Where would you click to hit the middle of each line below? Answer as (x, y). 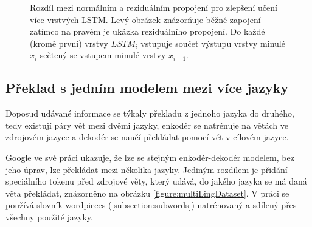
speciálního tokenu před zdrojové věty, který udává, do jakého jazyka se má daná (156, 181)
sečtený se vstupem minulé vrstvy (103, 55)
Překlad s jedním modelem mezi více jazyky (147, 88)
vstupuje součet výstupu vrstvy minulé (213, 43)
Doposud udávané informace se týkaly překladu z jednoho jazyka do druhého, (150, 113)
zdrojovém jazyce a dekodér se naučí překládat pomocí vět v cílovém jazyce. (147, 137)
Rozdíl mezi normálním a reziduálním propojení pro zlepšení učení (154, 7)
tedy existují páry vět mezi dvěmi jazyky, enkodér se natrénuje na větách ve (147, 125)
